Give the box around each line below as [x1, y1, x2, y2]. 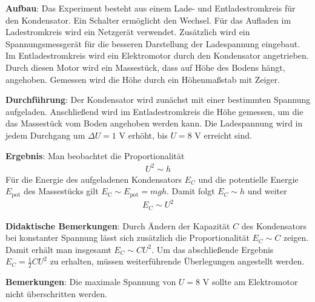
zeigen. [283, 231, 309, 244]
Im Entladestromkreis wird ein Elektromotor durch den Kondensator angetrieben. [5, 49, 309, 62]
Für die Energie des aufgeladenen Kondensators [5, 172, 182, 185]
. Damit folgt [167, 185, 215, 197]
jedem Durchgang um [5, 128, 85, 141]
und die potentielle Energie [198, 172, 299, 185]
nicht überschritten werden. [5, 287, 107, 300]
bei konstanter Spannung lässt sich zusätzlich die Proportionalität [5, 231, 250, 244]
